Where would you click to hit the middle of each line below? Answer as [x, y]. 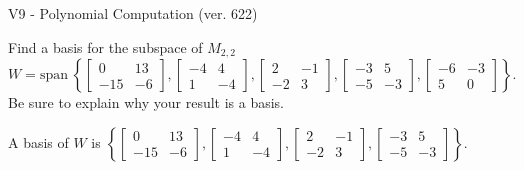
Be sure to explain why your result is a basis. [146, 102]
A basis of [38, 141]
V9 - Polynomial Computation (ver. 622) [133, 13]
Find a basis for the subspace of [105, 46]
